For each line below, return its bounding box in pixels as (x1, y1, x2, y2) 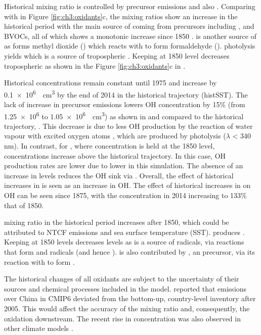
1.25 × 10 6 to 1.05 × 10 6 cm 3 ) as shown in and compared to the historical (4, 109, 244, 121)
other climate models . (4, 323, 73, 333)
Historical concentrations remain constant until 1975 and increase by (4, 77, 217, 88)
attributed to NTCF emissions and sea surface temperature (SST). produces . (4, 226, 245, 237)
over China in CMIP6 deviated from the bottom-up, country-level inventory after (4, 293, 256, 304)
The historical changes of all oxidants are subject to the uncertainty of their (4, 273, 239, 284)
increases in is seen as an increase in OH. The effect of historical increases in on (4, 180, 251, 190)
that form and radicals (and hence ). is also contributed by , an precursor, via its (4, 246, 255, 257)
